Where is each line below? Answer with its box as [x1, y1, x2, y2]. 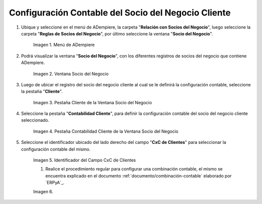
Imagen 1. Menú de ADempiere [33, 42, 95, 48]
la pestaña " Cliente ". [21, 89, 63, 94]
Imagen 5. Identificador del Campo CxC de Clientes [33, 157, 136, 163]
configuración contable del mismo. [21, 146, 91, 152]
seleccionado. [21, 117, 49, 123]
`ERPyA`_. [45, 180, 65, 186]
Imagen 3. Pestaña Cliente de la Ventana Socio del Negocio [33, 99, 152, 105]
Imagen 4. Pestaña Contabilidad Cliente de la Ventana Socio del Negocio [33, 128, 179, 134]
